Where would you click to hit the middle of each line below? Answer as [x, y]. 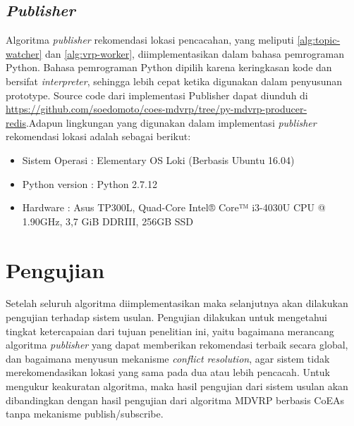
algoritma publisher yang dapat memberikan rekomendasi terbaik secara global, [177, 345]
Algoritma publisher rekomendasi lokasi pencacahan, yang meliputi [150, 40]
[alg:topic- [319, 40]
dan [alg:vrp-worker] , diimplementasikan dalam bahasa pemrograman [195, 53]
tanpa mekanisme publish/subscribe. [85, 414]
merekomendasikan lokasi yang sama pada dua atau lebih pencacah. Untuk [168, 372]
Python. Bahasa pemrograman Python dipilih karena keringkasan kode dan [169, 67]
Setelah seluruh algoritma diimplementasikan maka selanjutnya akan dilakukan [177, 303]
